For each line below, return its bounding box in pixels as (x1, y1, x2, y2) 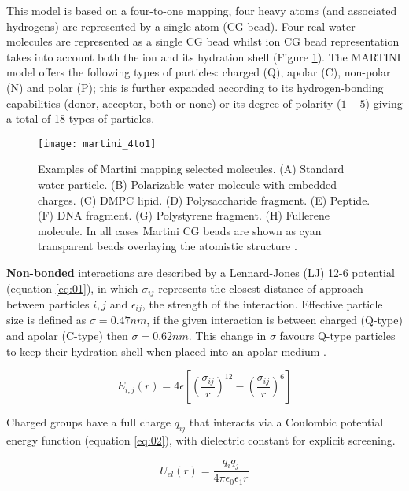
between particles (6, 296, 90, 312)
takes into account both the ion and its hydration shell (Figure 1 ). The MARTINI (6, 48, 401, 65)
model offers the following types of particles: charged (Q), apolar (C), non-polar (6, 64, 391, 80)
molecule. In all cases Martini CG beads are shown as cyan (38, 222, 322, 238)
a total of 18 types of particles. (6, 110, 155, 127)
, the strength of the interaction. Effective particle (142, 296, 383, 312)
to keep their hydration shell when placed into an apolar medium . (6, 342, 327, 359)
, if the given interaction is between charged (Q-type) (146, 312, 403, 328)
